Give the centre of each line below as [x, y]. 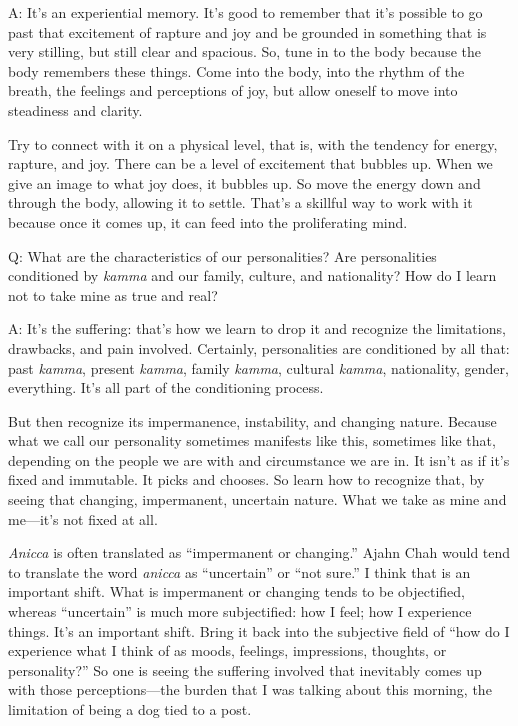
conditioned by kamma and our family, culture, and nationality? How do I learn [252, 275]
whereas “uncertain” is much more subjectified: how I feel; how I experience [240, 611]
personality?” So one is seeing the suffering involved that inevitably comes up [245, 669]
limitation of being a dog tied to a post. [130, 709]
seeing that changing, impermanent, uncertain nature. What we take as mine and [257, 499]
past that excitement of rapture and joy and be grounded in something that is [247, 31]
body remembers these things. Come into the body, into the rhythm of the [236, 70]
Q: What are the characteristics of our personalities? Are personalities [222, 255]
